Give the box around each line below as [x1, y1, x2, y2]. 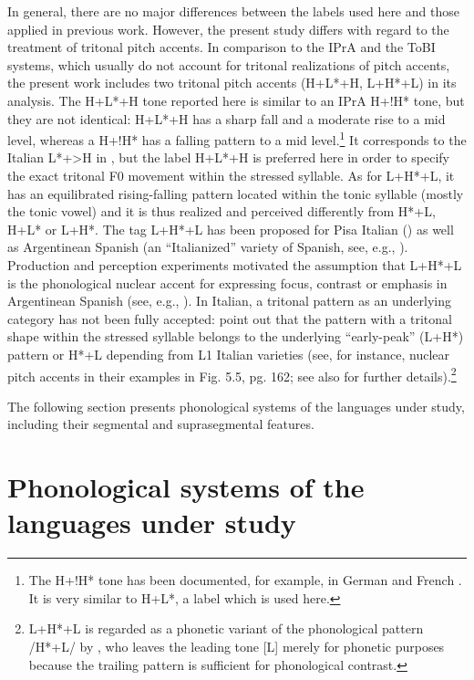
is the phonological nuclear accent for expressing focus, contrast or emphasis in [7, 273, 448, 292]
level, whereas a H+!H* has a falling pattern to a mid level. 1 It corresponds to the [7, 128, 467, 149]
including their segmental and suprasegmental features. [7, 414, 314, 434]
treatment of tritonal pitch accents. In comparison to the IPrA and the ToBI [7, 37, 436, 57]
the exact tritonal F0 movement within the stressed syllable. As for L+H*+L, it [7, 166, 455, 184]
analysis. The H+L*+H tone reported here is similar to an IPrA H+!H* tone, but [7, 90, 465, 110]
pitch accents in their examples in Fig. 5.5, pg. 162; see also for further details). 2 [7, 363, 457, 385]
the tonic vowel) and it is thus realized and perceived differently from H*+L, [7, 202, 436, 221]
